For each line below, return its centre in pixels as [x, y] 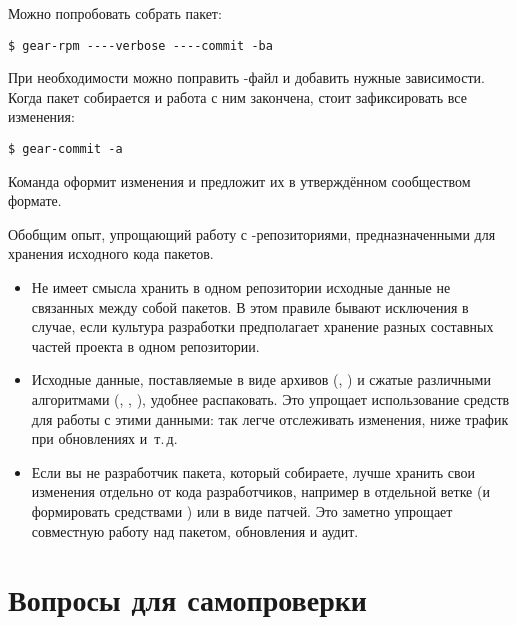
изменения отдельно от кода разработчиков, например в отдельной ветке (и [260, 491]
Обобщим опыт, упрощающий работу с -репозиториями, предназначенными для [252, 233]
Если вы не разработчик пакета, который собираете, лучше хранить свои [253, 471]
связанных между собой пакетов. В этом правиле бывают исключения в [250, 306]
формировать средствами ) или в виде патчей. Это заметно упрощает [242, 511]
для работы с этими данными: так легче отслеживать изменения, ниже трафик [270, 418]
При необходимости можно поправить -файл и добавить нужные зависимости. [246, 77]
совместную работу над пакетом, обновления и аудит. [195, 530]
